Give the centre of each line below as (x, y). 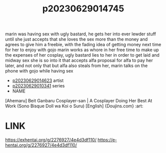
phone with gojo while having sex (39, 71)
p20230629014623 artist (38, 80)
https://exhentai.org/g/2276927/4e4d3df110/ (51, 140)
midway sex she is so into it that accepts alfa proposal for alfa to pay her (79, 61)
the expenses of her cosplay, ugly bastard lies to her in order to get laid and (82, 55)
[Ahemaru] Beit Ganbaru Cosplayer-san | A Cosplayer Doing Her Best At (79, 101)
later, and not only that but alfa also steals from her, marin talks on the (76, 66)
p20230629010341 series (38, 86)
